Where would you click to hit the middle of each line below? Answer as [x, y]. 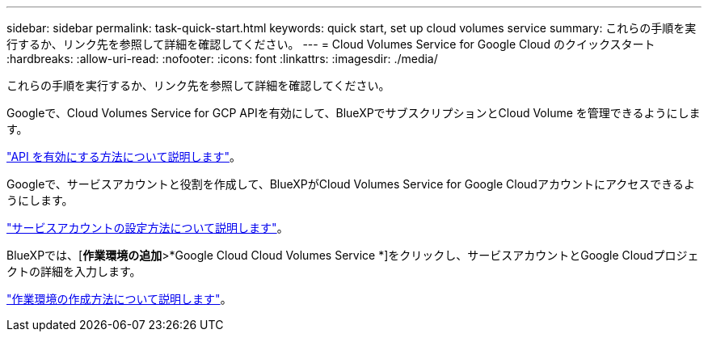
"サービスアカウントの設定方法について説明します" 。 [147, 228]
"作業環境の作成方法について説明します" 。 [119, 299]
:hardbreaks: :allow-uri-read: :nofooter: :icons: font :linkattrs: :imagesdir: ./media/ [222, 59]
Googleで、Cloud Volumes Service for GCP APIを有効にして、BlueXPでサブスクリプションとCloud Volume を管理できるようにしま [354, 113]
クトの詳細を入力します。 [74, 271]
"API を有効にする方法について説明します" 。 [124, 156]
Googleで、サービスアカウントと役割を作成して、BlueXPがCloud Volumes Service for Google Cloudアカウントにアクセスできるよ [351, 184]
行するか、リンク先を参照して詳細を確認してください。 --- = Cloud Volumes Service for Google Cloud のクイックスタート [331, 44]
